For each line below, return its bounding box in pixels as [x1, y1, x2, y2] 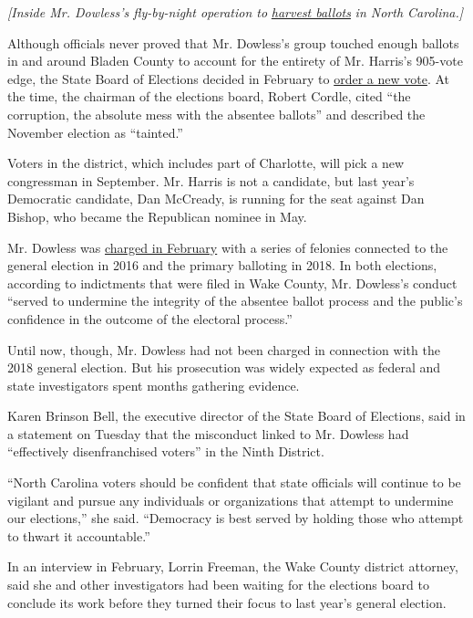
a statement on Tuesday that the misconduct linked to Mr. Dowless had [7, 424, 409, 443]
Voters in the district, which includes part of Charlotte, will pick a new [7, 153, 405, 173]
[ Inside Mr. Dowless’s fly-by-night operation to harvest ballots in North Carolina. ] [7, 3, 464, 21]
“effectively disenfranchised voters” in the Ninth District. [7, 442, 324, 461]
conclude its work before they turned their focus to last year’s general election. [7, 592, 447, 612]
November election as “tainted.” [7, 122, 183, 141]
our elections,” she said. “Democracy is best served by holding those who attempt [7, 508, 464, 528]
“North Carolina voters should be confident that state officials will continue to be [7, 473, 461, 492]
